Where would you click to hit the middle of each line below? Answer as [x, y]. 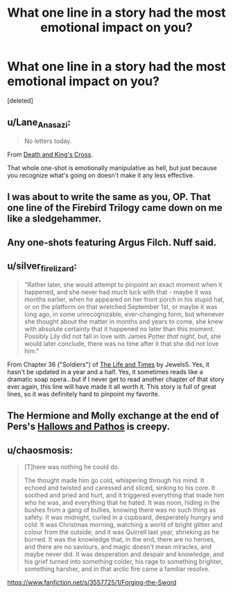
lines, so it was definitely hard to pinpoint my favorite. [84, 394]
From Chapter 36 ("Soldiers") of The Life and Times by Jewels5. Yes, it [109, 364]
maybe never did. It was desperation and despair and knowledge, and [124, 554]
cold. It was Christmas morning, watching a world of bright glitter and [123, 524]
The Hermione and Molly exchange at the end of [113, 416]
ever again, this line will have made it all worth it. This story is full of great [112, 386]
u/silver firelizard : [42, 267]
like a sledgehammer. [54, 219]
